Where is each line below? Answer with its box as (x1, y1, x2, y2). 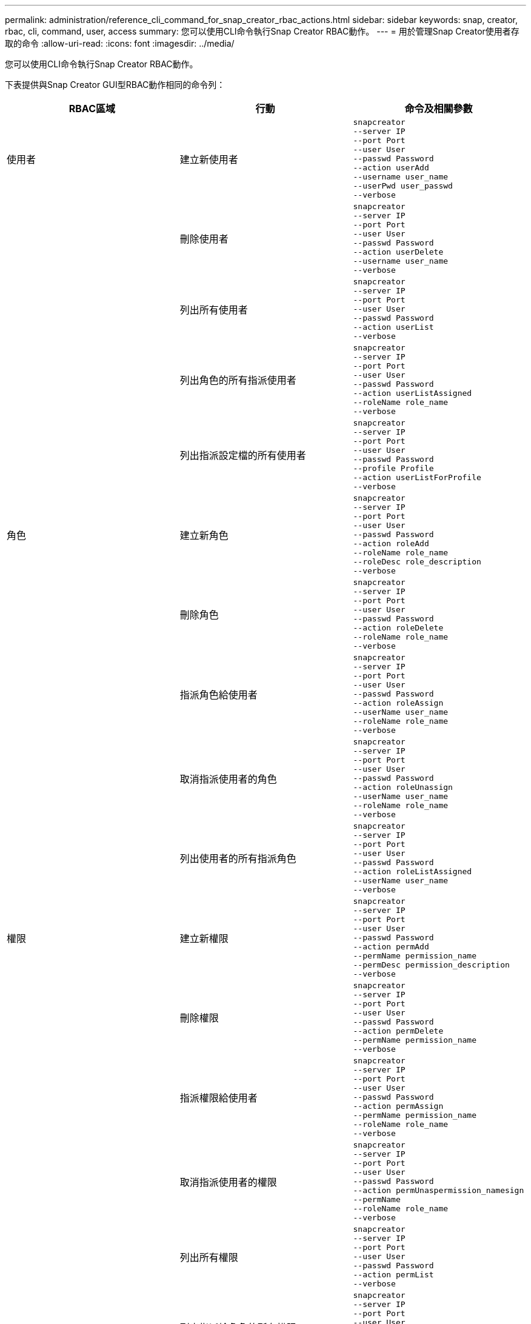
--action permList (353, 1270, 434, 1279)
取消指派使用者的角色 (179, 772, 277, 785)
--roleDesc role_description (353, 557, 481, 566)
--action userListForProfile (353, 473, 481, 482)
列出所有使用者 (179, 303, 248, 316)
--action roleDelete (353, 623, 444, 632)
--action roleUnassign (353, 783, 453, 792)
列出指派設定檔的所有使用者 (179, 449, 306, 461)
